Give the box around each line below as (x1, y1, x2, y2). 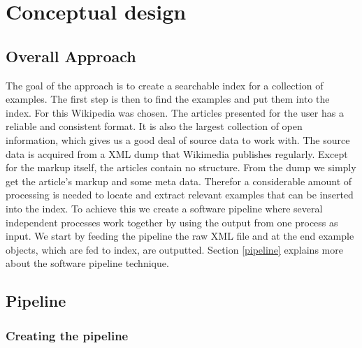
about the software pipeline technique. (6, 256, 169, 270)
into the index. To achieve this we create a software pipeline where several (6, 201, 323, 215)
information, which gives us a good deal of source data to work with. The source (6, 132, 350, 147)
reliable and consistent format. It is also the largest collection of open (6, 119, 303, 133)
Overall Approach (6, 45, 136, 66)
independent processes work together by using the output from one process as (6, 215, 338, 229)
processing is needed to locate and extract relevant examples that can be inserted (6, 187, 354, 202)
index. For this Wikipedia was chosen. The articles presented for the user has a (6, 105, 344, 119)
